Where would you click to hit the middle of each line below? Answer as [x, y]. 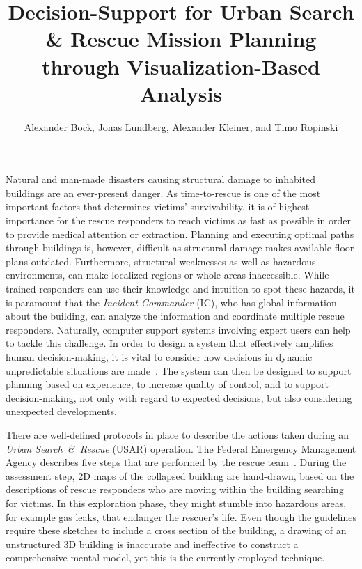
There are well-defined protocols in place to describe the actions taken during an [178, 434]
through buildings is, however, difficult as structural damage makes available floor [180, 248]
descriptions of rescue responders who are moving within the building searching [175, 489]
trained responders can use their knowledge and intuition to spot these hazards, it [180, 289]
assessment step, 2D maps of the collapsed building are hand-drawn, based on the [180, 475]
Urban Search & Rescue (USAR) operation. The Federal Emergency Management [181, 448]
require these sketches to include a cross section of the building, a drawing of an [176, 530]
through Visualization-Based [181, 66]
